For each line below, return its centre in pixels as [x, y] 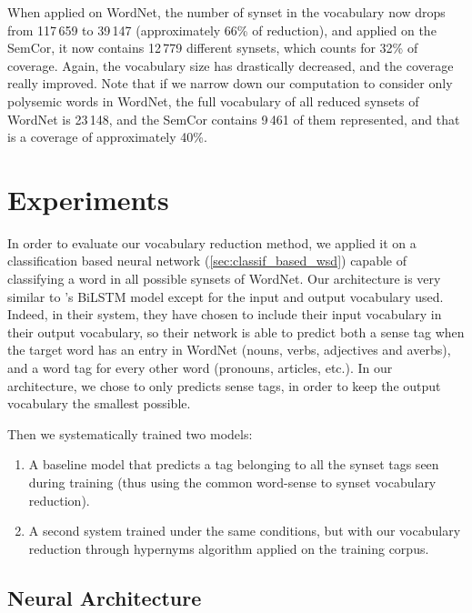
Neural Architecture [105, 597]
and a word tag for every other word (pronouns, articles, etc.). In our [200, 368]
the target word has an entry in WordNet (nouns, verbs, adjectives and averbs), [229, 350]
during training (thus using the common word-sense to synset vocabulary [232, 482]
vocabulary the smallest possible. [99, 403]
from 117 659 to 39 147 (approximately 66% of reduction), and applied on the [222, 30]
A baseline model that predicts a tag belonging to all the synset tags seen [234, 464]
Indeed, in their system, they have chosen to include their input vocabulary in [225, 314]
